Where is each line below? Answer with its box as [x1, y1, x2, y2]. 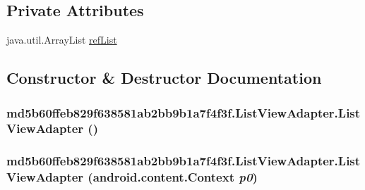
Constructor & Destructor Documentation [6, 67, 322, 89]
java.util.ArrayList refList [6, 32, 117, 47]
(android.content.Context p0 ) [88, 168, 258, 186]
